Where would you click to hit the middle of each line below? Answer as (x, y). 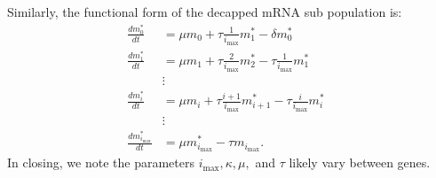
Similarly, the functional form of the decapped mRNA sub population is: (205, 12)
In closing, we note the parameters (101, 163)
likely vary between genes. (360, 163)
